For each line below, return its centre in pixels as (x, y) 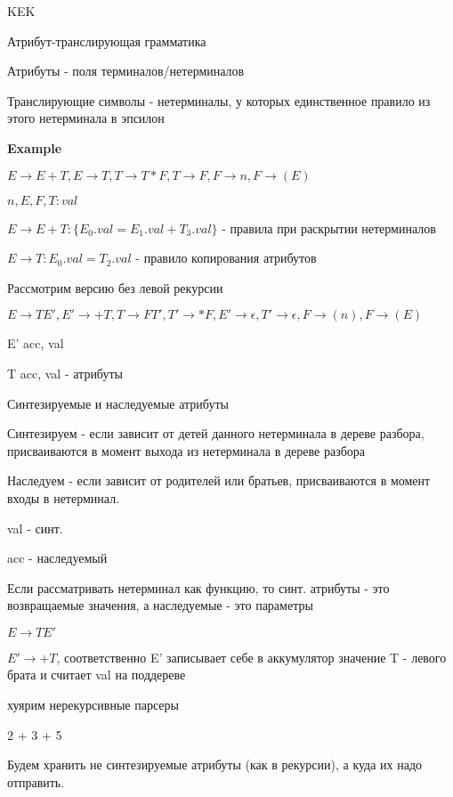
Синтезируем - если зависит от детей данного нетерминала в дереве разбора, (216, 433)
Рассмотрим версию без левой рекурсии (115, 287)
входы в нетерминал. (64, 497)
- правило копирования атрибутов (226, 258)
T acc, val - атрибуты (65, 373)
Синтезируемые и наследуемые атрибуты (118, 403)
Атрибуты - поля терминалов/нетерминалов (126, 71)
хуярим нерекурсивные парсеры (93, 705)
